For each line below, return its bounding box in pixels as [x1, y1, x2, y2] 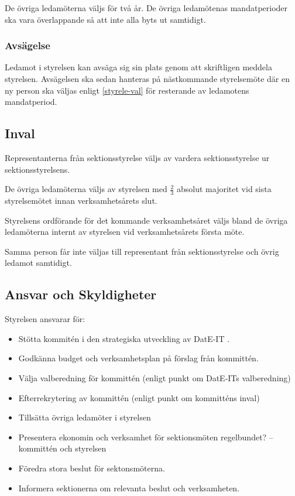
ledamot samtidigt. [5, 256, 72, 269]
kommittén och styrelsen [18, 442, 107, 454]
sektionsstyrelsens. [5, 163, 70, 175]
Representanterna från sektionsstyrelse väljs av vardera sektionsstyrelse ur [5, 151, 270, 163]
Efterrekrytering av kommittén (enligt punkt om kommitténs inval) [18, 391, 260, 403]
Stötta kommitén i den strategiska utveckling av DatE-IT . [18, 332, 230, 344]
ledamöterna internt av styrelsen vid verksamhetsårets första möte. [5, 225, 245, 238]
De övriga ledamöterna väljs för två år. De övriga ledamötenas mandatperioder [5, 2, 288, 13]
